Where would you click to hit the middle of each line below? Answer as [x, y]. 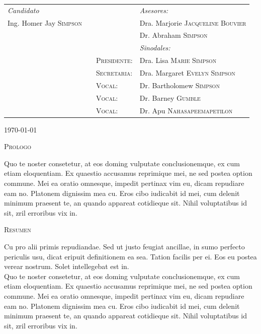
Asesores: [154, 10]
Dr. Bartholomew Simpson [180, 85]
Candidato [23, 10]
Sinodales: [155, 48]
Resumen [18, 229]
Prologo [18, 146]
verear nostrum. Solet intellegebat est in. [67, 266]
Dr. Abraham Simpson [173, 35]
